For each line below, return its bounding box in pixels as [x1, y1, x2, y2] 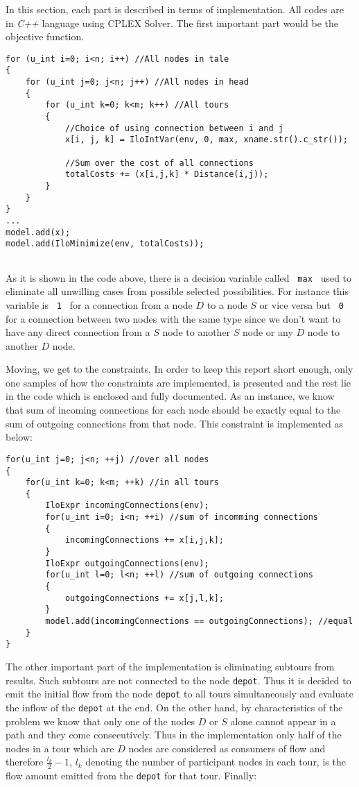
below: [6, 430, 33, 444]
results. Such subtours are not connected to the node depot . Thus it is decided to [6, 672, 351, 687]
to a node [207, 297, 247, 312]
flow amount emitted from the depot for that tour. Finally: [6, 768, 257, 783]
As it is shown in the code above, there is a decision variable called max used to [6, 270, 352, 285]
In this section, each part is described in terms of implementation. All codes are [6, 2, 344, 16]
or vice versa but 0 [259, 297, 344, 312]
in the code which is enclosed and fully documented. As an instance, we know [6, 389, 335, 403]
